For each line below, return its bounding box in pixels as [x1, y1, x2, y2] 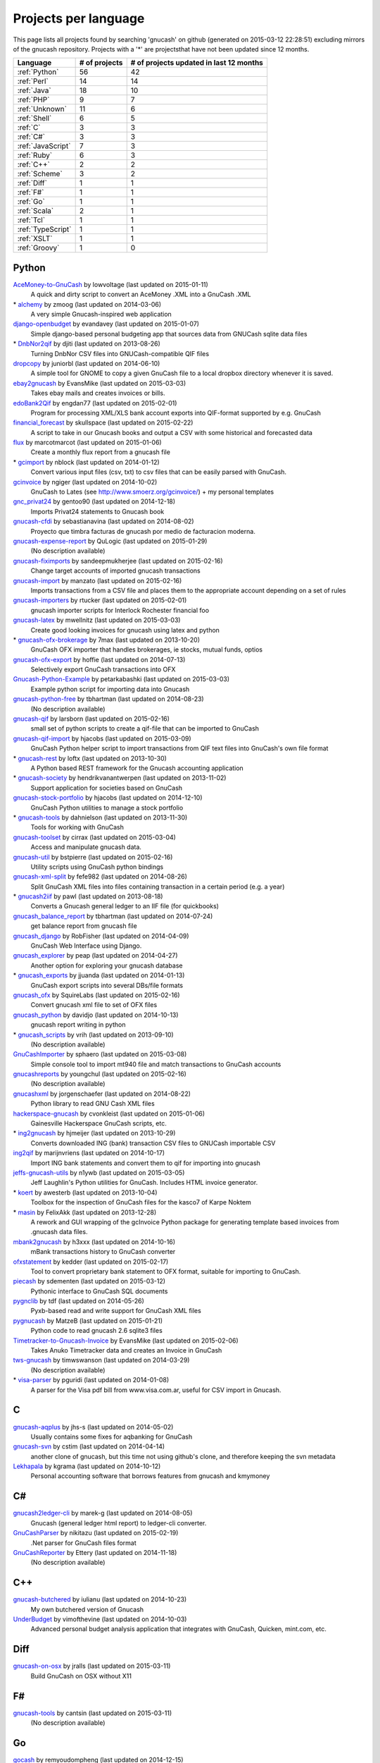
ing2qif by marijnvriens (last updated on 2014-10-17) [13, 1149, 165, 1157]
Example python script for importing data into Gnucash [30, 685, 190, 693]
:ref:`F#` [17, 188, 44, 197]
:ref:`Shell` [17, 114, 52, 123]
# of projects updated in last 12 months [130, 58, 264, 68]
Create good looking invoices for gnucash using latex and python [30, 626, 220, 634]
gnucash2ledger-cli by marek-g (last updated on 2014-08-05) [13, 1509, 193, 1518]
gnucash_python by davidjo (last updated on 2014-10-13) [13, 1011, 179, 1019]
